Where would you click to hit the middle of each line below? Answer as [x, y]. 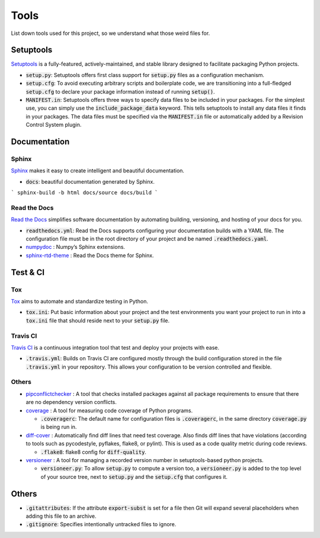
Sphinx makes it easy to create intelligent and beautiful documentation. [98, 171]
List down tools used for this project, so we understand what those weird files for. [111, 33]
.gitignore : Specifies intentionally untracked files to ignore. [101, 524]
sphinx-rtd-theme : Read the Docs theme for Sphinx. [90, 255]
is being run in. [59, 427]
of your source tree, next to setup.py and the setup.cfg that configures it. [134, 476]
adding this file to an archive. [61, 516]
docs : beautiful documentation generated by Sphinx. [90, 181]
